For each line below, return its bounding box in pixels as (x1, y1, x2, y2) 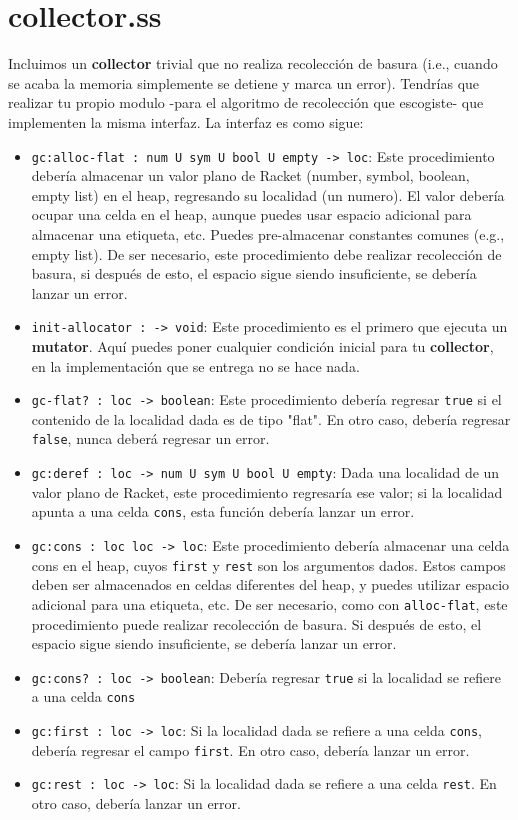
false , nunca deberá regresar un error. (31, 428, 270, 449)
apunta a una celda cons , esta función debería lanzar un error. (31, 501, 415, 522)
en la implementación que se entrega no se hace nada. (31, 355, 360, 376)
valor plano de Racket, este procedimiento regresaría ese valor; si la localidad (31, 481, 503, 502)
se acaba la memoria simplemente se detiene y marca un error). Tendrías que (8, 72, 480, 93)
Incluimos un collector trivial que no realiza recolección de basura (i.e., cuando (8, 53, 498, 74)
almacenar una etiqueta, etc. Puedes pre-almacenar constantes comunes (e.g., (31, 223, 505, 244)
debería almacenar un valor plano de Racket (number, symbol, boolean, (31, 165, 470, 186)
